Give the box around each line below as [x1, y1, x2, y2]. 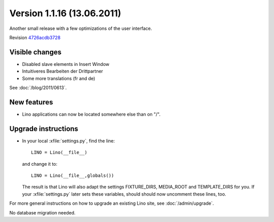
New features [9, 98, 53, 106]
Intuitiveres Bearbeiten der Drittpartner [22, 68, 104, 75]
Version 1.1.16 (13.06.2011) [9, 8, 121, 19]
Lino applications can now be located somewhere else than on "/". [22, 111, 161, 117]
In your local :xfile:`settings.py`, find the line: [22, 137, 115, 144]
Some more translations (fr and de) [22, 75, 95, 81]
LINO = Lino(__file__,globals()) [31, 173, 114, 178]
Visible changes [9, 48, 62, 56]
